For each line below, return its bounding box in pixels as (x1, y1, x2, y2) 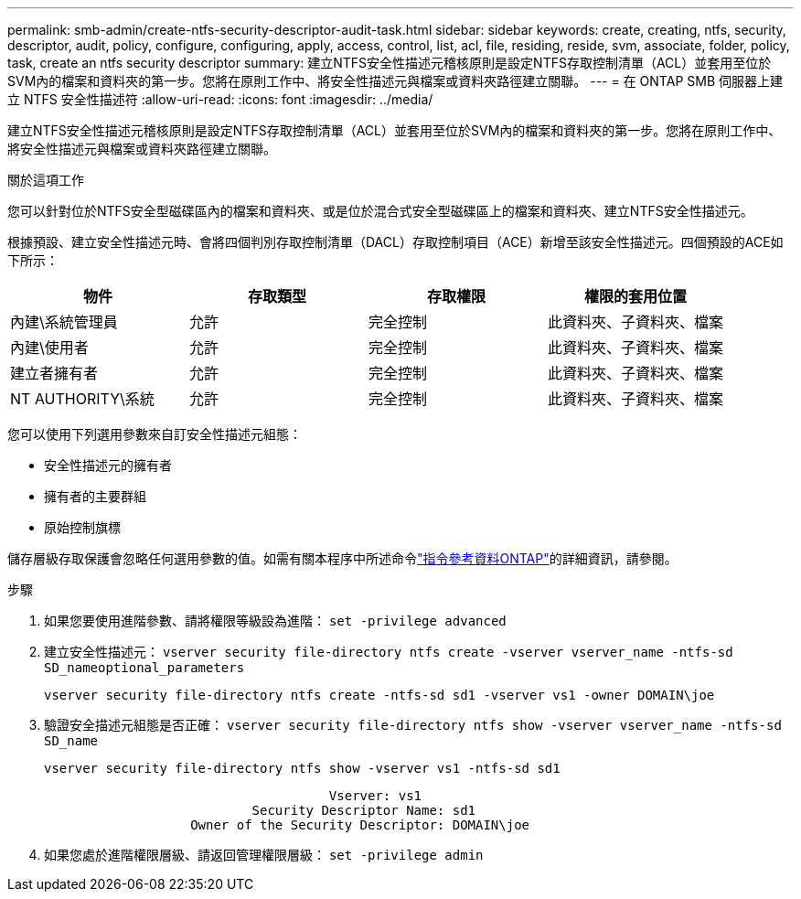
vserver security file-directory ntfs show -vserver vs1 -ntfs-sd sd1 (44, 761, 561, 776)
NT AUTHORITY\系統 (10, 390, 155, 408)
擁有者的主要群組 (44, 488, 146, 504)
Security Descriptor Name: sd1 (251, 803, 476, 818)
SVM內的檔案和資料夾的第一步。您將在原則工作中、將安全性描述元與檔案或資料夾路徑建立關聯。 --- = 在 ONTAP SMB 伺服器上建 (7, 73, 783, 89)
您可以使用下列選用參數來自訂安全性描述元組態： (7, 426, 302, 442)
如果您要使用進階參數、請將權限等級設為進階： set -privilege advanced (44, 613, 507, 628)
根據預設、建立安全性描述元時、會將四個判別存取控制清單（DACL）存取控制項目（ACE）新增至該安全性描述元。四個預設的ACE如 (7, 234, 784, 250)
